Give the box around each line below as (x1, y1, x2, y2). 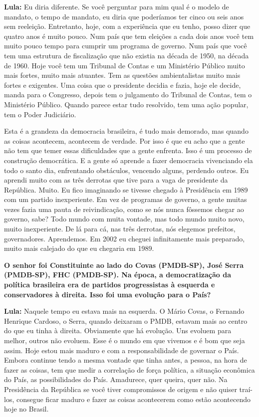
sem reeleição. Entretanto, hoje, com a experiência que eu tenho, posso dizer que (4, 21, 251, 31)
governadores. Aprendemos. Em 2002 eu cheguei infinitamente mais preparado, (4, 233, 245, 243)
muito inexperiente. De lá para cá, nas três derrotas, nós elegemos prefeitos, (4, 223, 236, 234)
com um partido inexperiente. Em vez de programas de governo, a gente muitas (4, 194, 247, 205)
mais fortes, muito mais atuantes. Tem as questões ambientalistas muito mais (4, 70, 241, 80)
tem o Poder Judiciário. (4, 109, 76, 119)
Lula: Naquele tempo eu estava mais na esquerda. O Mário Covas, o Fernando (4, 306, 245, 316)
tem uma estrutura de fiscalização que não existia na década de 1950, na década (4, 50, 249, 60)
